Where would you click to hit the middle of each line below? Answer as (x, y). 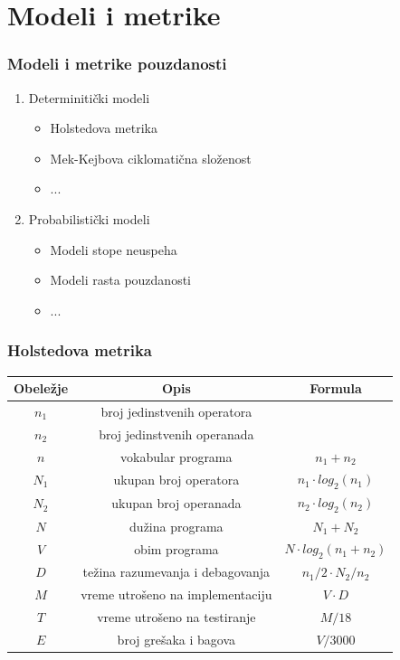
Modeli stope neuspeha (114, 249)
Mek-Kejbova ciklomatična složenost (151, 158)
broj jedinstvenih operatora (176, 411)
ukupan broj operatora (176, 480)
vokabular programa (176, 456)
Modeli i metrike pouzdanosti (117, 64)
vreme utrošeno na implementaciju (176, 594)
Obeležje (41, 388)
